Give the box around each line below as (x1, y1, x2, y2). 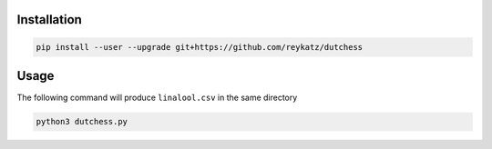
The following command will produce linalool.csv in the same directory (16, 92, 298, 104)
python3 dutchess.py (36, 116, 128, 127)
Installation (16, 12, 82, 27)
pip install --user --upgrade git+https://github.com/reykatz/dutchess (36, 42, 364, 52)
